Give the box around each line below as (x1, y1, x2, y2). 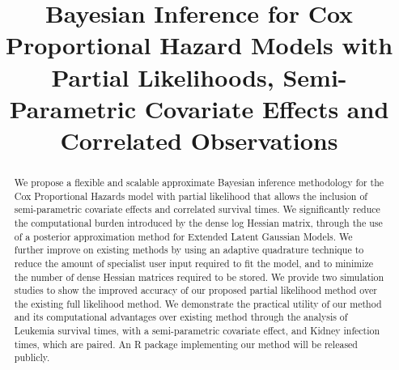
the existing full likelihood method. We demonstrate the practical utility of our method (14, 296, 382, 310)
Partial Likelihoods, (51, 60, 274, 93)
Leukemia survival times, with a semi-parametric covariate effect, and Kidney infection (14, 324, 380, 338)
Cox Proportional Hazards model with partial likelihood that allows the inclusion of (14, 189, 368, 202)
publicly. (14, 351, 50, 364)
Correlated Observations (60, 123, 338, 156)
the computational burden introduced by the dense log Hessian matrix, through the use (14, 215, 383, 229)
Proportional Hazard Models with (5, 28, 393, 62)
